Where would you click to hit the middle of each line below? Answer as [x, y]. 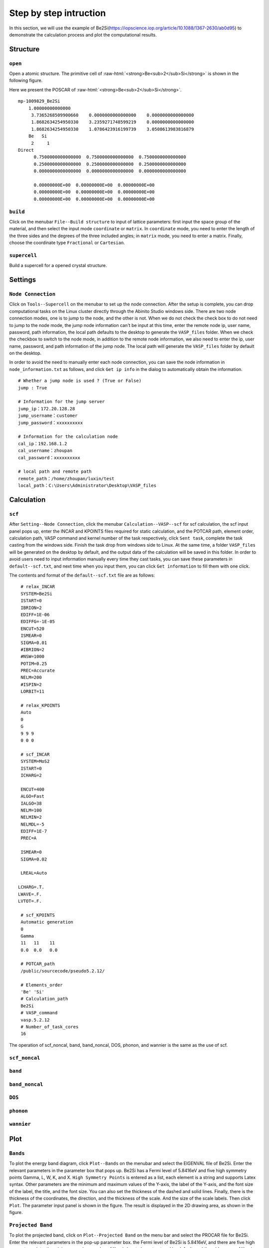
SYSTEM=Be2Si [36, 594]
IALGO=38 [31, 803]
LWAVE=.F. [30, 894]
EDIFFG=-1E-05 [38, 622]
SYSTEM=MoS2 [35, 762]
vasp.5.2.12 [35, 1020]
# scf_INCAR [35, 754]
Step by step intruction [58, 13]
